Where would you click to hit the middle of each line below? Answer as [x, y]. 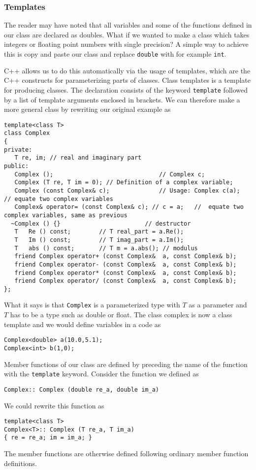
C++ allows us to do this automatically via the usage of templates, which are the [127, 70]
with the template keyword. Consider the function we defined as [101, 374]
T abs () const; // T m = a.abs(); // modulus [106, 248]
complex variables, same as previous [66, 215]
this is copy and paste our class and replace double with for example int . [115, 54]
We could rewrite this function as [54, 405]
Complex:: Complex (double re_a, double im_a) [81, 389]
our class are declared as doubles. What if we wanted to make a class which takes [127, 34]
